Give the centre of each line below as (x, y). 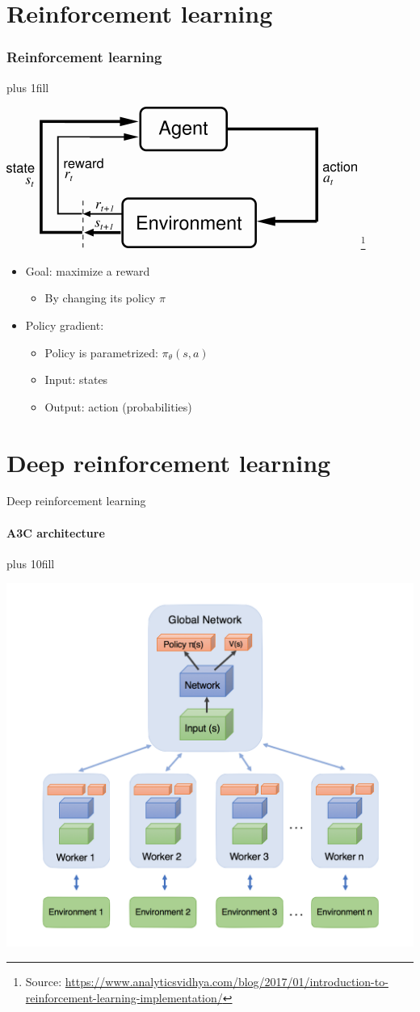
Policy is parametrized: (101, 352)
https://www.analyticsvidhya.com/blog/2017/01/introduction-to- (227, 981)
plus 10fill (31, 563)
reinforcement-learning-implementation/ (124, 997)
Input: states (76, 379)
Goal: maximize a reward (88, 270)
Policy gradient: (65, 325)
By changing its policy (100, 298)
